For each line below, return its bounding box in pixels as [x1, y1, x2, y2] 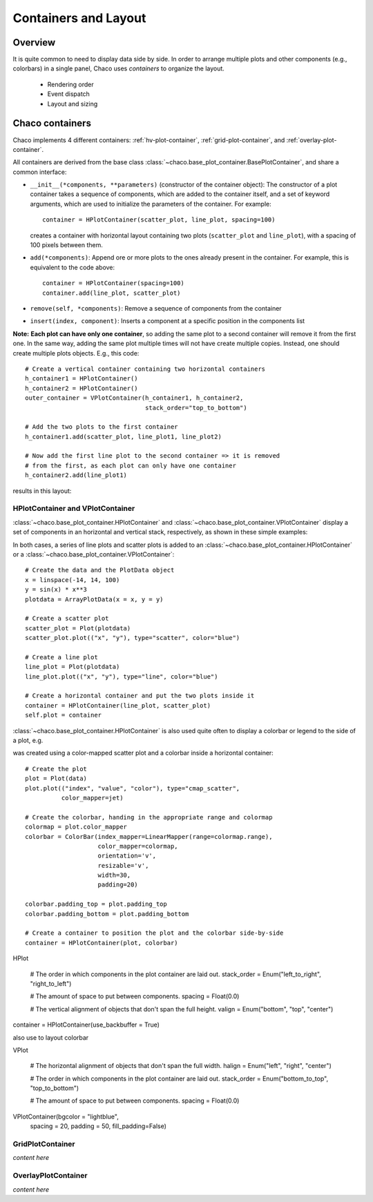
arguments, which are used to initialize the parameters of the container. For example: [30, 200, 272, 208]
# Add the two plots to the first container [25, 423, 179, 431]
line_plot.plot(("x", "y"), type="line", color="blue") [25, 672, 218, 680]
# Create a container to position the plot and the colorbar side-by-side [25, 929, 284, 937]
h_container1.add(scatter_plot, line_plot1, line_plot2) [25, 432, 222, 440]
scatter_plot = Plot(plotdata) [25, 624, 131, 632]
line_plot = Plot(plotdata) [25, 663, 120, 671]
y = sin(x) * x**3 [25, 585, 88, 594]
